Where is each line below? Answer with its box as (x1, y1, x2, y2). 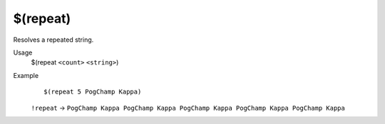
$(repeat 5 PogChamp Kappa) (43, 88, 142, 96)
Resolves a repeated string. (13, 35, 94, 44)
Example (13, 71, 39, 79)
